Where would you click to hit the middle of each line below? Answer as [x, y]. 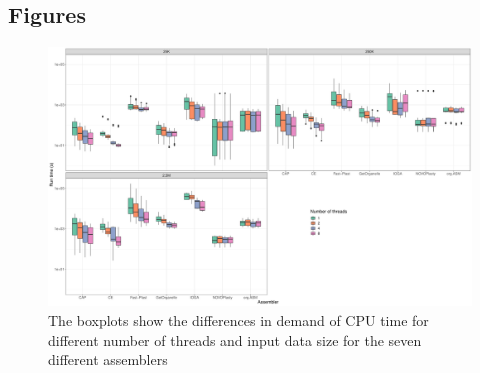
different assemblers [108, 359]
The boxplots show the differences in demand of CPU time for [238, 320]
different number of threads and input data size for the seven [235, 339]
